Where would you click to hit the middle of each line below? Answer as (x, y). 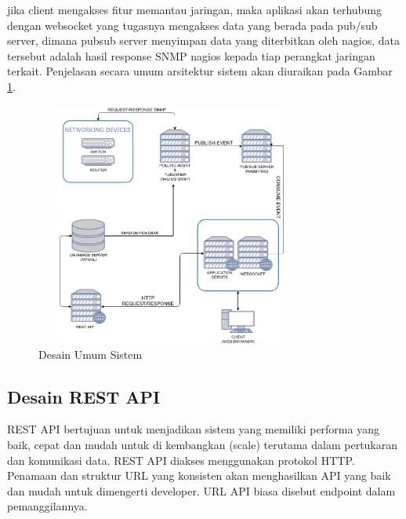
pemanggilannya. (47, 506)
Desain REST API (84, 396)
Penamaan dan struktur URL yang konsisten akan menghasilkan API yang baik (199, 475)
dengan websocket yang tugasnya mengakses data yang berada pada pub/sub (192, 25)
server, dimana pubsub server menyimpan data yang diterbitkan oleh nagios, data (204, 40)
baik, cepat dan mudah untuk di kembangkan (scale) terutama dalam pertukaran (203, 444)
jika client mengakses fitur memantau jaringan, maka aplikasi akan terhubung (194, 9)
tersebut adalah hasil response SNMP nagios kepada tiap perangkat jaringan (191, 55)
